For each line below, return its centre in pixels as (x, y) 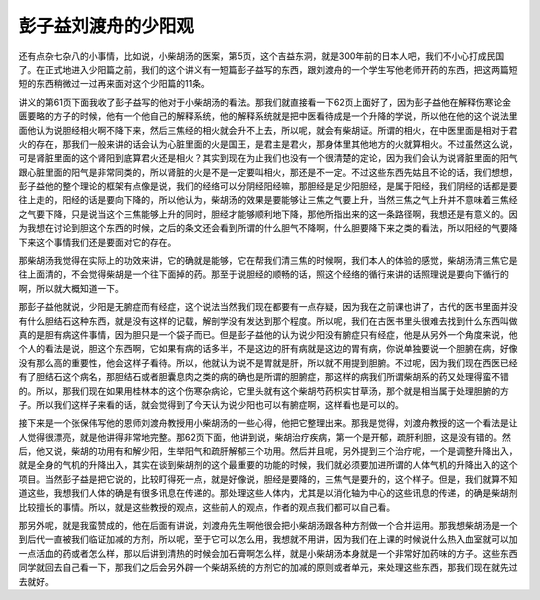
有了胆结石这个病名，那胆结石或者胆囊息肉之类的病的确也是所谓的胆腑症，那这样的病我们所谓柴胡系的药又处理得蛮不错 (263, 377)
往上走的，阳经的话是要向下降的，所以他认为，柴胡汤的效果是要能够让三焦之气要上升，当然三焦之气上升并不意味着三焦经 (268, 200)
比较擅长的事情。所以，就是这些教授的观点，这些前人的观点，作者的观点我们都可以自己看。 (206, 507)
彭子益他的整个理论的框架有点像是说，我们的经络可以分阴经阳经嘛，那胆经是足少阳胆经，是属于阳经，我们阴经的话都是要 (268, 186)
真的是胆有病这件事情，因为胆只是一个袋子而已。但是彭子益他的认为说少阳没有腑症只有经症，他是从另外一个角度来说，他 (268, 334)
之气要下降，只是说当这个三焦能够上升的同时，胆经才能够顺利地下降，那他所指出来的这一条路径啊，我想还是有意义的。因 (268, 214)
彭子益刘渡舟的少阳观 (106, 26)
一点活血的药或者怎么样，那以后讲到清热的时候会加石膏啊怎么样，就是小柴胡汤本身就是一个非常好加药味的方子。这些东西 (268, 553)
